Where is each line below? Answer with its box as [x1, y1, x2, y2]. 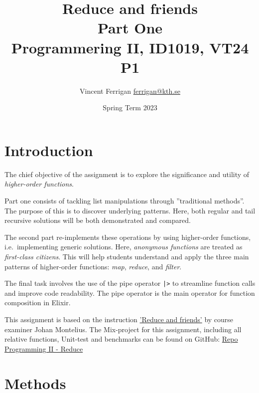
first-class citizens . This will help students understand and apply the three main [4, 251, 249, 261]
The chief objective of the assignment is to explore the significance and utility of [4, 169, 250, 179]
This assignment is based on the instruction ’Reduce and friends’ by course [4, 314, 234, 324]
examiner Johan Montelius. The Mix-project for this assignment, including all [4, 324, 242, 334]
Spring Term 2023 [103, 102, 157, 113]
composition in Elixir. [4, 297, 71, 308]
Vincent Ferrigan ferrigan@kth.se [80, 85, 180, 96]
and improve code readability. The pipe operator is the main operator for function [4, 287, 255, 298]
